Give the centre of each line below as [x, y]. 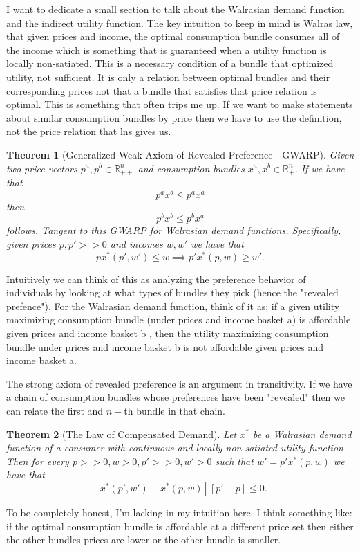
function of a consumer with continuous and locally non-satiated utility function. [177, 448]
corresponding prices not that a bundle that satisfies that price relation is [162, 90]
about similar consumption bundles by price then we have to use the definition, [174, 117]
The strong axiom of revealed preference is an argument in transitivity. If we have [179, 383]
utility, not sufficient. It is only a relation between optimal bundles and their [168, 76]
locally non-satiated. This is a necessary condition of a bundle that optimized [170, 63]
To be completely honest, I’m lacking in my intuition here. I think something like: [179, 512]
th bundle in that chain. [175, 410]
